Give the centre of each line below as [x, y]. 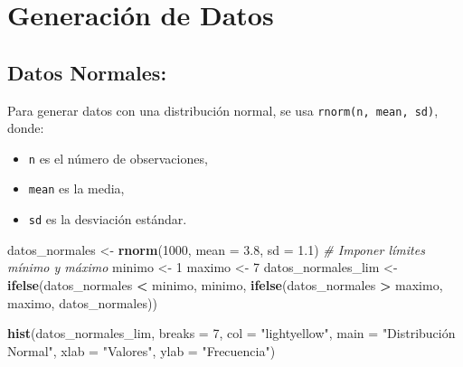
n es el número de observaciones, [118, 158]
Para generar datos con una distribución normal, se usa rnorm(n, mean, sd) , [223, 110]
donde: [26, 128]
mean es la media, [76, 188]
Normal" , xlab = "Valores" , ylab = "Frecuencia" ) [142, 350]
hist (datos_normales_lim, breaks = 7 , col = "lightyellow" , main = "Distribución [231, 333]
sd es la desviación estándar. [108, 219]
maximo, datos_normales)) [82, 302]
